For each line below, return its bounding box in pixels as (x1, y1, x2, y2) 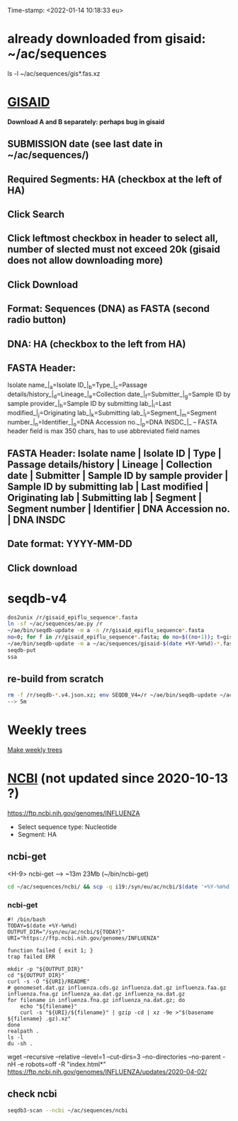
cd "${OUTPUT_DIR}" (7, 972, 65, 979)
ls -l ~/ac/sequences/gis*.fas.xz (7, 69, 101, 77)
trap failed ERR (7, 953, 55, 961)
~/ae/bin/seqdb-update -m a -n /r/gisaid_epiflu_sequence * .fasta (7, 627, 204, 634)
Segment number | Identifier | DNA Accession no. (7, 502, 230, 514)
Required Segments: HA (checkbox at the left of (7, 173, 222, 185)
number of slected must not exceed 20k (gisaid (7, 244, 221, 256)
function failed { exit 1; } (7, 947, 93, 954)
